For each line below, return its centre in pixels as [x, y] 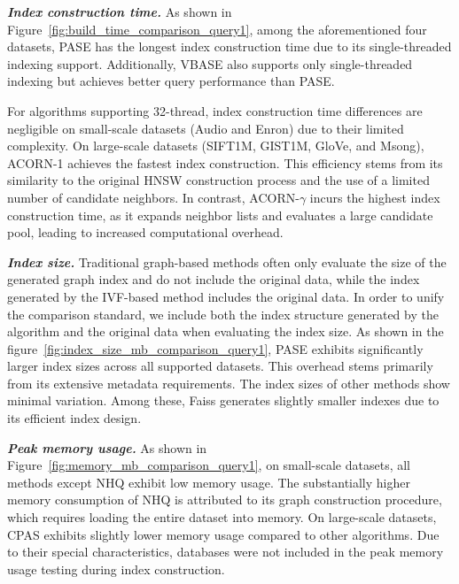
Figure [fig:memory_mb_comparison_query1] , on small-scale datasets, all [209, 465]
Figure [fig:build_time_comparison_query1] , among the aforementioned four [217, 29]
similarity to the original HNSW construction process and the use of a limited [218, 180]
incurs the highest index [375, 197]
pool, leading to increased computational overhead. [145, 232]
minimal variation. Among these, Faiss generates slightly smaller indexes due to [223, 400]
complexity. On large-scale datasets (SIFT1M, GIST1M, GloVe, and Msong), [216, 146]
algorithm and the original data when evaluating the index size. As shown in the [226, 331]
